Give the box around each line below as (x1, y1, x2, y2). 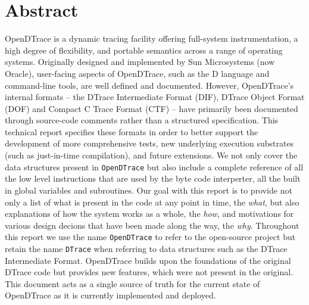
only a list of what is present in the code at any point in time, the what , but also (5, 195, 299, 208)
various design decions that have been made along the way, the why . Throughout (5, 219, 299, 231)
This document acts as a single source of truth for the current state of (5, 277, 260, 290)
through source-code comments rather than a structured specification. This (5, 114, 279, 126)
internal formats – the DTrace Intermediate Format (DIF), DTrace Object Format (5, 91, 305, 103)
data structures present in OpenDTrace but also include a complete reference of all (5, 160, 304, 173)
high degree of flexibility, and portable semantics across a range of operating (5, 43, 283, 56)
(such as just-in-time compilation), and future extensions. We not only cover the (5, 149, 298, 161)
